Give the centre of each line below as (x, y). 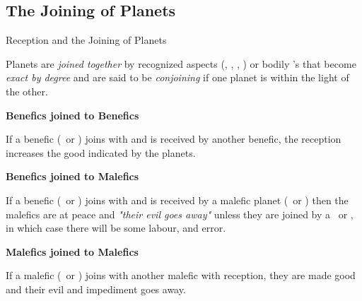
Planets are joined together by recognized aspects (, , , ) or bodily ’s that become (181, 63)
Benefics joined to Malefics (72, 176)
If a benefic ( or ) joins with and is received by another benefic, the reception (174, 139)
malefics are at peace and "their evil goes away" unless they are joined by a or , (180, 214)
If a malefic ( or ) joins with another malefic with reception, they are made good (181, 275)
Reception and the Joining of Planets (86, 40)
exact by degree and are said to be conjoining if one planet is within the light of (177, 77)
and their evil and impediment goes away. (96, 289)
